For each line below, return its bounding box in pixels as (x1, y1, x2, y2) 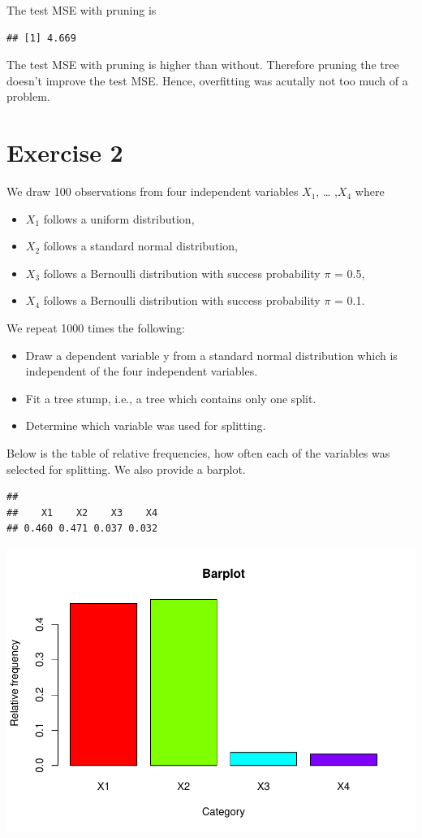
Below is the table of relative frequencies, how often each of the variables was (6, 445, 390, 462)
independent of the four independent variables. (25, 363, 258, 380)
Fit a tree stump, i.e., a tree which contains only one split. (25, 389, 316, 406)
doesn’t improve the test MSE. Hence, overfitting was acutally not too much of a (6, 72, 408, 89)
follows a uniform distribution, (43, 210, 195, 227)
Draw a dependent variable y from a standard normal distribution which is (25, 346, 398, 363)
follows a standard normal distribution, (43, 237, 238, 254)
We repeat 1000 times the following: (6, 319, 185, 337)
